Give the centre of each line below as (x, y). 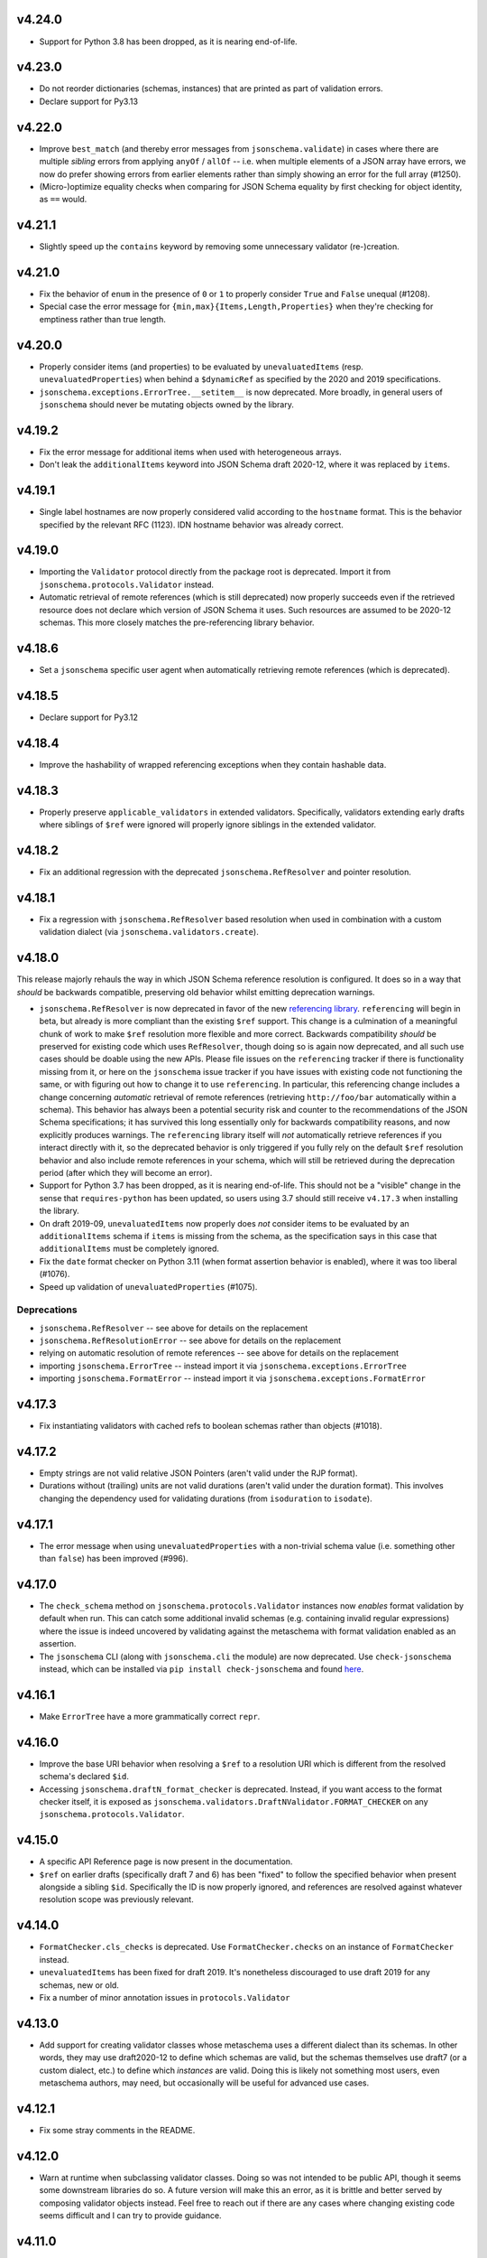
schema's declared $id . (84, 1777)
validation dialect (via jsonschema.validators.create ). (149, 932)
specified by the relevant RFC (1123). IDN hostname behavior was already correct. (192, 525)
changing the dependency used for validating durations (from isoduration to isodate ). (206, 1498)
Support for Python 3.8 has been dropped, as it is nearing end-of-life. (168, 42)
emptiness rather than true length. (102, 319)
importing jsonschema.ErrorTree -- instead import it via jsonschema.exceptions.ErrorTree (223, 1366)
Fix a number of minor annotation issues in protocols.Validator (165, 1997)
